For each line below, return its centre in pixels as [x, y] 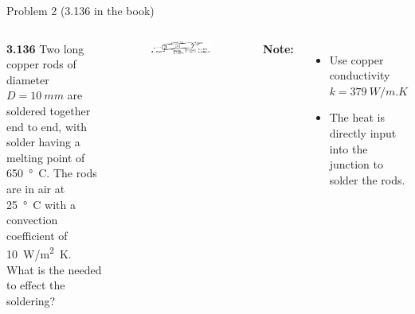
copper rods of [41, 64]
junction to [356, 164]
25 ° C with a [41, 204]
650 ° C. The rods [52, 173]
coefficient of [37, 235]
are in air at [36, 188]
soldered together [49, 110]
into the [348, 148]
